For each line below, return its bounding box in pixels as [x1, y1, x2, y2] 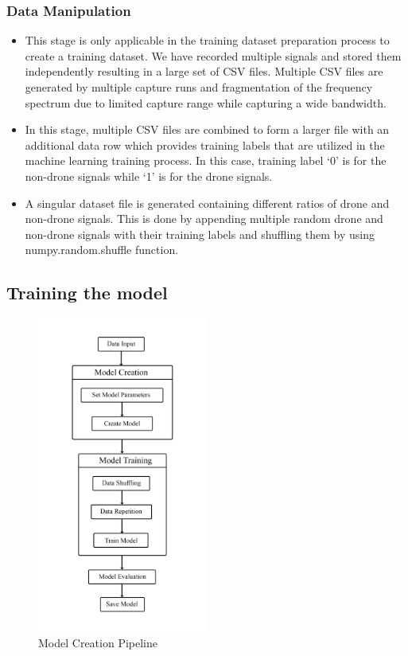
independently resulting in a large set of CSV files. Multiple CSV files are [25, 63, 383, 80]
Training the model [6, 280, 168, 305]
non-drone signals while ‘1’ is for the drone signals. [25, 167, 273, 184]
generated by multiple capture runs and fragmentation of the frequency [25, 79, 373, 95]
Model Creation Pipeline [38, 635, 157, 650]
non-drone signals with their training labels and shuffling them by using [25, 225, 375, 242]
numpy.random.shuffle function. [25, 241, 179, 258]
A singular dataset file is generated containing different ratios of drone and [25, 194, 390, 211]
